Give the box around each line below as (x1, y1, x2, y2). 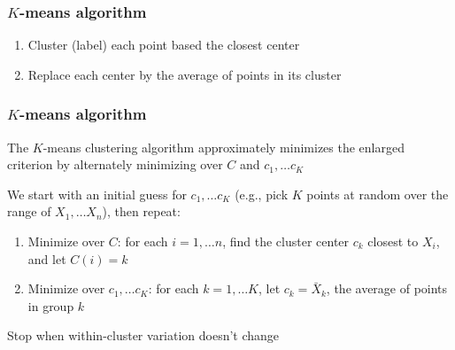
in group (27, 296, 74, 315)
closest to (367, 232, 419, 250)
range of (7, 202, 51, 221)
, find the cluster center (222, 232, 350, 250)
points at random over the (306, 184, 449, 203)
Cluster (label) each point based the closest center (27, 35, 300, 54)
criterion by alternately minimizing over (7, 155, 223, 174)
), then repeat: (102, 202, 181, 221)
